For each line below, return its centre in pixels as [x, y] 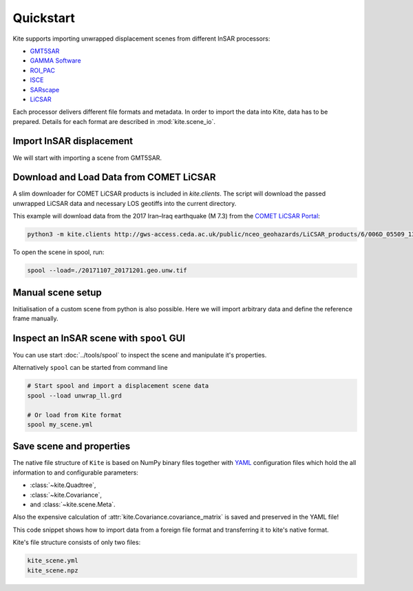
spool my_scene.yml [60, 424]
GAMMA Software [56, 61]
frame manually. [35, 319]
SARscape [45, 90]
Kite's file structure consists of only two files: [77, 542]
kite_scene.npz [53, 570]
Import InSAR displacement [73, 141]
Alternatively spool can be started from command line [90, 368]
